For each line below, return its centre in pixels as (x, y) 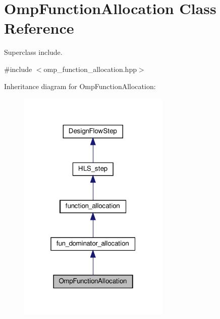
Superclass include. (33, 52)
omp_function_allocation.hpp (90, 69)
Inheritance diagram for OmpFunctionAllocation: (80, 86)
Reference (39, 28)
